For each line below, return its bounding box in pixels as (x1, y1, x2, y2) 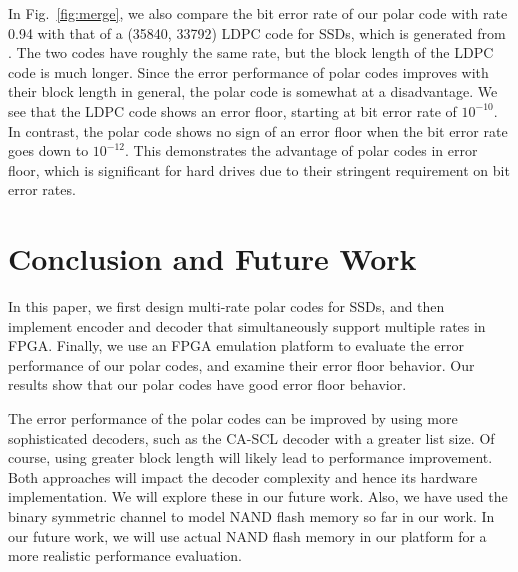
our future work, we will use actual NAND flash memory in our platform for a (8, 525, 487, 546)
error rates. (8, 179, 76, 200)
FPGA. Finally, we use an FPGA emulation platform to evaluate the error (8, 335, 465, 356)
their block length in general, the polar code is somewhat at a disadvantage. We (8, 81, 498, 102)
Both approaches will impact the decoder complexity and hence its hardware (8, 466, 478, 487)
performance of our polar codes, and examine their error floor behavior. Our (8, 354, 475, 375)
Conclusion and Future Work (8, 238, 417, 279)
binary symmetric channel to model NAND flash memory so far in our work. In (8, 506, 495, 526)
